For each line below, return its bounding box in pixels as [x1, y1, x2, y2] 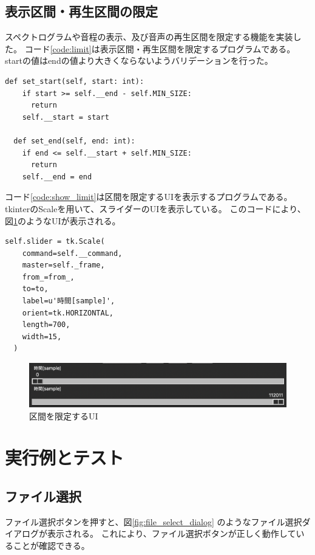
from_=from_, [22, 272, 75, 281]
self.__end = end [22, 172, 92, 181]
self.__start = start [22, 112, 109, 122]
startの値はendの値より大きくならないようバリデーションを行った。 [5, 54, 273, 67]
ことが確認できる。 [13, 539, 90, 551]
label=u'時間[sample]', [22, 297, 115, 306]
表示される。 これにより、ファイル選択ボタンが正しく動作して [47, 527, 296, 540]
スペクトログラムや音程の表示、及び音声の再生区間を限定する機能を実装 [5, 30, 293, 43]
